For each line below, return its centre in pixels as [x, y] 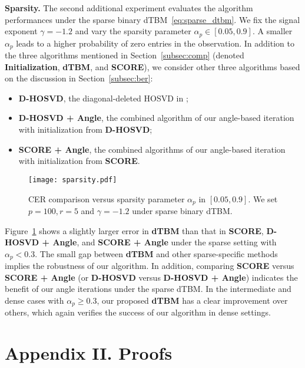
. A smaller [272, 31]
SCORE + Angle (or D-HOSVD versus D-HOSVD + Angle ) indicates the [151, 277]
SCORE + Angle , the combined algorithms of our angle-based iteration [152, 149]
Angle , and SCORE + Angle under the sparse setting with [165, 242]
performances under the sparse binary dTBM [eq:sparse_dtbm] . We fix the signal [152, 19]
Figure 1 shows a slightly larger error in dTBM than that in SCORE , [134, 230]
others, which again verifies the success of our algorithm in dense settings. [138, 312]
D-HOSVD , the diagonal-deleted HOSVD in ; [103, 98]
